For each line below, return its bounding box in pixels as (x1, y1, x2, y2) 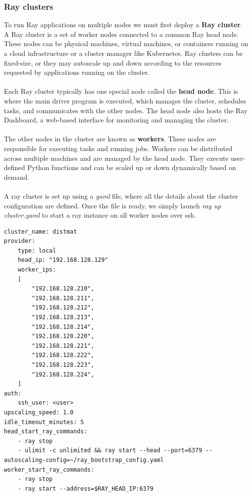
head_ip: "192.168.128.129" (17, 257, 108, 264)
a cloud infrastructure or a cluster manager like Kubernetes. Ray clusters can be (4, 48, 243, 58)
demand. (4, 171, 30, 182)
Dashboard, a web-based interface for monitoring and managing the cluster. (4, 115, 229, 125)
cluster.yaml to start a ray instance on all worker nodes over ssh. (4, 210, 196, 220)
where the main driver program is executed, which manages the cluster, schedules (4, 95, 246, 105)
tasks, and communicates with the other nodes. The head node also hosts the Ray (4, 105, 248, 115)
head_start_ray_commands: (4, 428, 87, 435)
